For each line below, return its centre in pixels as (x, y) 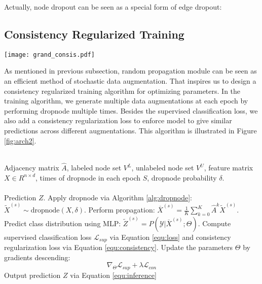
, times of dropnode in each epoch (88, 177)
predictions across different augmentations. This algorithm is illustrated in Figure (130, 131)
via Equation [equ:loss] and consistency (170, 237)
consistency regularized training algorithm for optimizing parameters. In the (122, 91)
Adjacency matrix (32, 168)
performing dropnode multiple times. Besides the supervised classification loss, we (131, 110)
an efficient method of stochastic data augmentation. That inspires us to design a (130, 81)
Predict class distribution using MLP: (63, 223)
